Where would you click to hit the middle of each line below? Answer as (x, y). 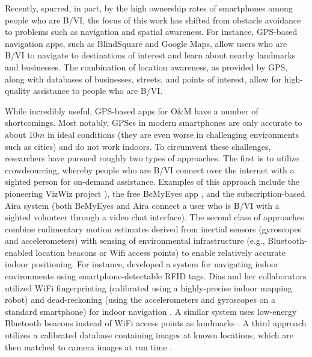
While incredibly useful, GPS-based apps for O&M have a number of (132, 110)
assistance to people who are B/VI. (98, 91)
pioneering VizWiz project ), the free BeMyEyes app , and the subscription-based (155, 193)
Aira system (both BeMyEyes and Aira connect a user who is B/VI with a (142, 205)
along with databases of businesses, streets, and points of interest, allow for (143, 79)
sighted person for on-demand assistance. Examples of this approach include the (152, 182)
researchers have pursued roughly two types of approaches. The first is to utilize (152, 158)
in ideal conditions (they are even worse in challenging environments (173, 134)
